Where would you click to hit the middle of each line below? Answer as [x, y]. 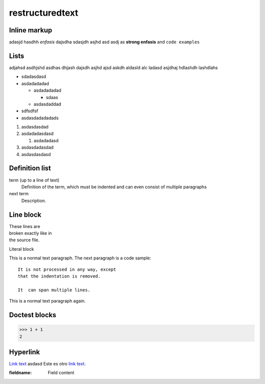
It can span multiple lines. [54, 290]
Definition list [30, 168]
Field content [61, 373]
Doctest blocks [33, 315]
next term [19, 194]
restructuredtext [44, 13]
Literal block [22, 249]
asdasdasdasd [36, 154]
